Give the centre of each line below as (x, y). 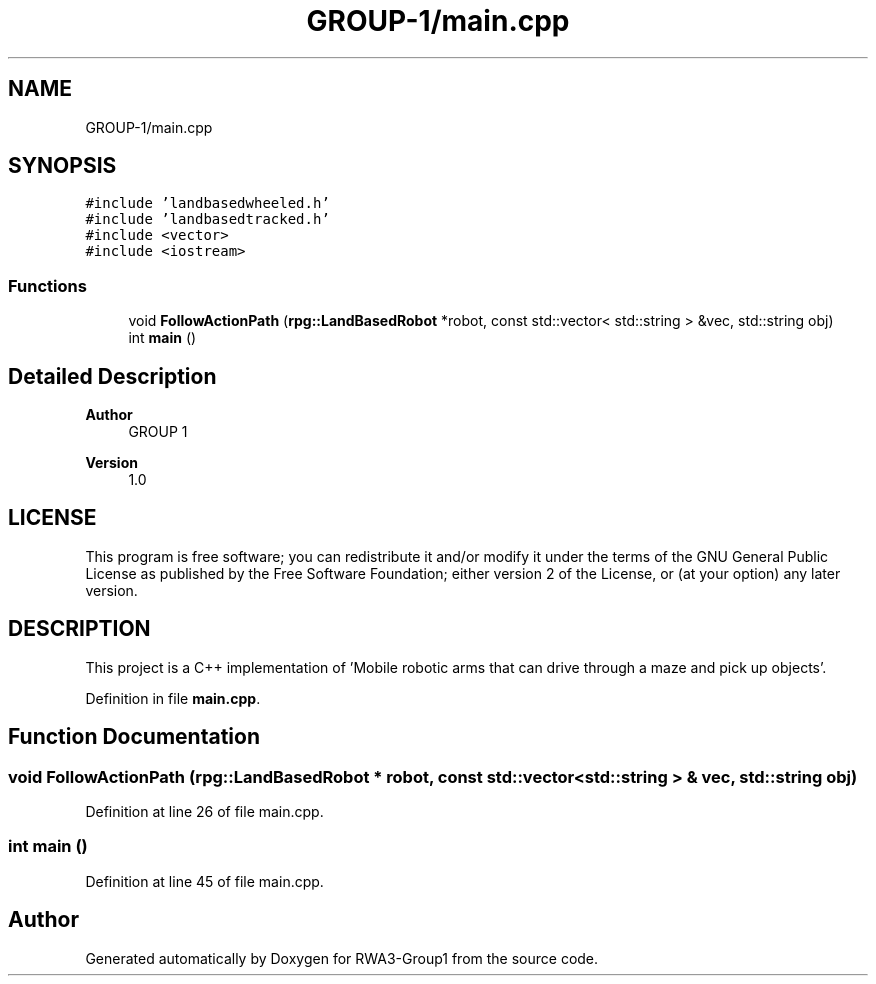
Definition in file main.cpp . (173, 698)
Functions (47, 285)
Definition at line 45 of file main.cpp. (204, 881)
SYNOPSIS (62, 166)
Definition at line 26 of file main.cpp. (204, 811)
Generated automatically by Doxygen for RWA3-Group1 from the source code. (342, 958)
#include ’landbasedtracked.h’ (207, 219)
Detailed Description (112, 376)
